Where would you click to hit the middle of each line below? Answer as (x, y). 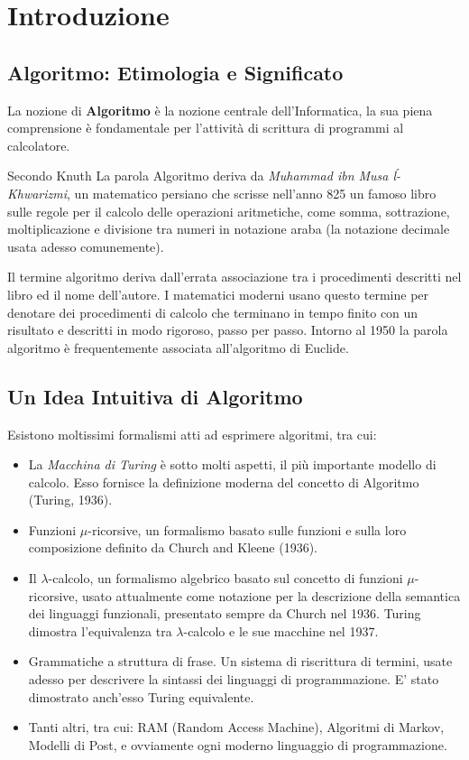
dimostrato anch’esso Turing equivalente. (141, 696)
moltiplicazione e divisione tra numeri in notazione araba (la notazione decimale (229, 229)
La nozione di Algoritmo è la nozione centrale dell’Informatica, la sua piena (220, 110)
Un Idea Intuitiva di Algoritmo (155, 396)
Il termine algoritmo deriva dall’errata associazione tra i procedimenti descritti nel (234, 277)
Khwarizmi (37, 193)
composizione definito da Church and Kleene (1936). (173, 547)
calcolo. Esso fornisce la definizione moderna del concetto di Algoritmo (224, 482)
